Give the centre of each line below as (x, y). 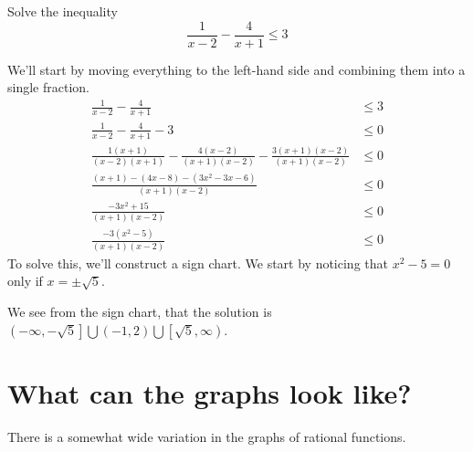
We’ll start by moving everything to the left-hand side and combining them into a (236, 69)
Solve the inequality (63, 11)
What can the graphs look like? (210, 392)
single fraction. (48, 87)
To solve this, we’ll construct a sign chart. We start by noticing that (198, 263)
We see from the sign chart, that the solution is (140, 311)
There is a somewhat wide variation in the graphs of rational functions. (207, 436)
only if (25, 281)
